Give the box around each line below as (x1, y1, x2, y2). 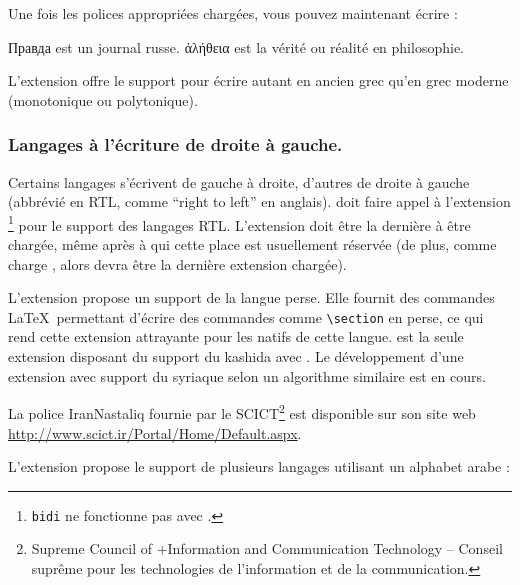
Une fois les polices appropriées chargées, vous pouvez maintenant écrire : (8, 3, 458, 23)
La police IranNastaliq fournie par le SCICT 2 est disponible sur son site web (8, 400, 476, 423)
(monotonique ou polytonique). (8, 89, 198, 110)
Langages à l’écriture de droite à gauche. (8, 132, 343, 157)
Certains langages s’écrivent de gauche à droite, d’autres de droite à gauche (8, 171, 470, 192)
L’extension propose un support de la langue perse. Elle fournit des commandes (8, 287, 495, 308)
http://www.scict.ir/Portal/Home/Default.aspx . (8, 422, 302, 443)
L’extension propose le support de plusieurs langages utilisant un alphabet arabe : (8, 456, 510, 477)
